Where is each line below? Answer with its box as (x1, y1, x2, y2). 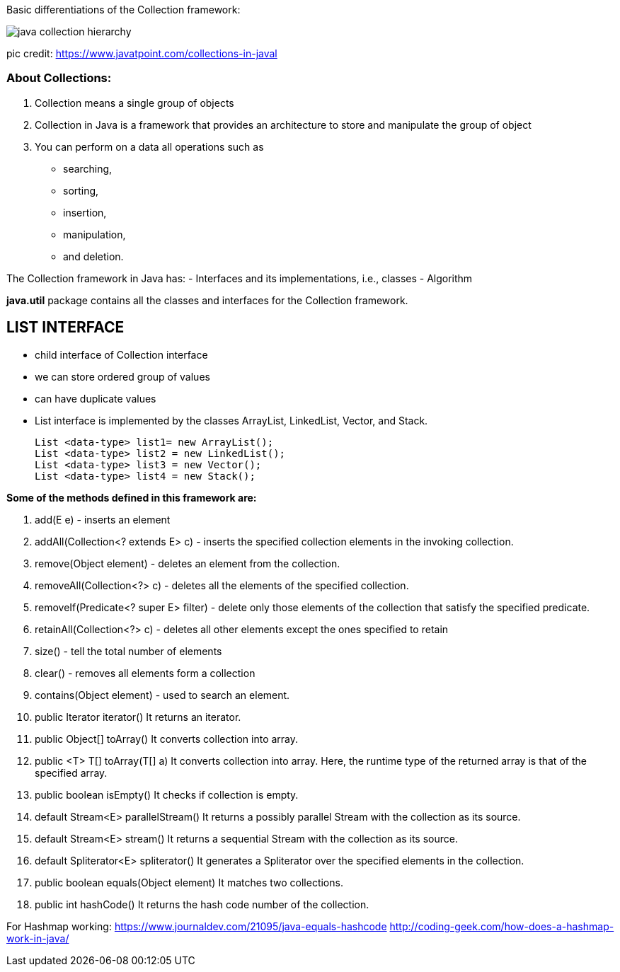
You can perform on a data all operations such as (35, 140, 264, 153)
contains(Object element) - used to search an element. (35, 688, 290, 701)
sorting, (63, 184, 99, 197)
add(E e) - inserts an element (35, 513, 171, 526)
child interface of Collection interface (35, 348, 208, 361)
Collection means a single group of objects (35, 96, 234, 109)
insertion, (63, 206, 107, 219)
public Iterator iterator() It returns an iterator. (35, 710, 241, 723)
